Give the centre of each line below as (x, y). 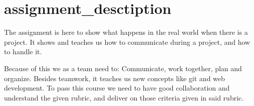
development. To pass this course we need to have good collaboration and (117, 88)
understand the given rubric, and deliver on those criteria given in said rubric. (124, 97)
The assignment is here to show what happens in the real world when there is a (126, 32)
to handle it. (23, 52)
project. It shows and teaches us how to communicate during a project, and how (127, 42)
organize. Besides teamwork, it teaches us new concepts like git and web (114, 78)
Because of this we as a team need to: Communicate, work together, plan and (123, 68)
